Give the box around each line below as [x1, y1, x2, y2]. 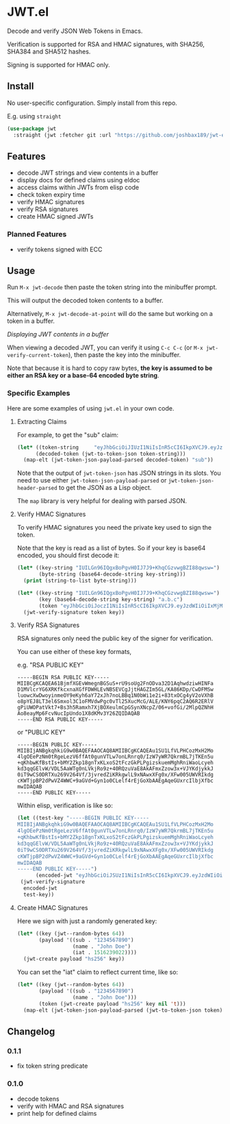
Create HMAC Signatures [16, 903, 88, 912]
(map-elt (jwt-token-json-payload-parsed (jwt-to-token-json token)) [23, 1007, 226, 1014]
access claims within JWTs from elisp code [16, 183, 139, 192]
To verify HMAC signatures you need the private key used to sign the [16, 524, 212, 532]
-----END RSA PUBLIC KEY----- [16, 716, 104, 723]
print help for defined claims [16, 1109, 97, 1117]
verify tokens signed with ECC [16, 245, 103, 254]
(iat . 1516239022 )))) [72, 949, 138, 956]
